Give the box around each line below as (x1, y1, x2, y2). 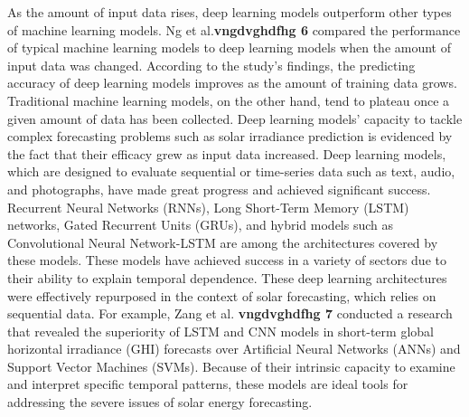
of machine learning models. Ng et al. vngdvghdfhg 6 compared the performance (7, 20, 461, 39)
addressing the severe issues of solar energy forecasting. (7, 393, 313, 412)
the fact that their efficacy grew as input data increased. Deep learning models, (7, 144, 446, 163)
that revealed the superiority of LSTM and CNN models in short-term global (7, 321, 434, 340)
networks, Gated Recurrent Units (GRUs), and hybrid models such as (7, 215, 394, 234)
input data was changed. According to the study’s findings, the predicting (7, 55, 416, 74)
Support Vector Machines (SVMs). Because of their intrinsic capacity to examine (7, 356, 455, 375)
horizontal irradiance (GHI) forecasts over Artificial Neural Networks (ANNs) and (7, 339, 461, 358)
